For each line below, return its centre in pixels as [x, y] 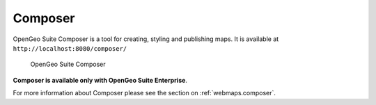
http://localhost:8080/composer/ [70, 48]
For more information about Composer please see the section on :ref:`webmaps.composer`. [144, 93]
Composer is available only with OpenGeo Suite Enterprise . [100, 80]
